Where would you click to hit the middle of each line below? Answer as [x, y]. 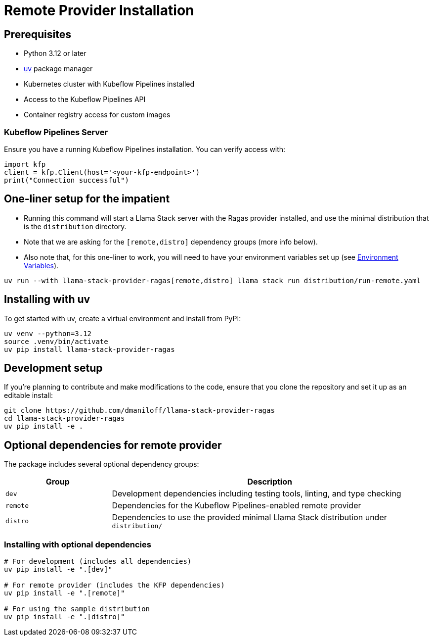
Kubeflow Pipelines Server [56, 132]
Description [270, 482]
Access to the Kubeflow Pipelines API [85, 99]
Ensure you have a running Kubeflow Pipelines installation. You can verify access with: [145, 149]
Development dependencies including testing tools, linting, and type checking [257, 494]
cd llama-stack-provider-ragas [65, 418]
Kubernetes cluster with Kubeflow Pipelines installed [109, 84]
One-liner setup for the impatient [87, 199]
